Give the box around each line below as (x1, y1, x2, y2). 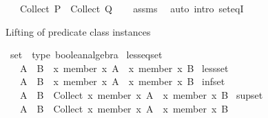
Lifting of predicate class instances (6, 24, 151, 38)
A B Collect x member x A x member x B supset (19, 87, 263, 102)
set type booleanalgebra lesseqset (10, 47, 163, 62)
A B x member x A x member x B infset (19, 74, 225, 88)
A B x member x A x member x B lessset (19, 60, 229, 75)
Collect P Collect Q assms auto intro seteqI (19, 1, 244, 15)
